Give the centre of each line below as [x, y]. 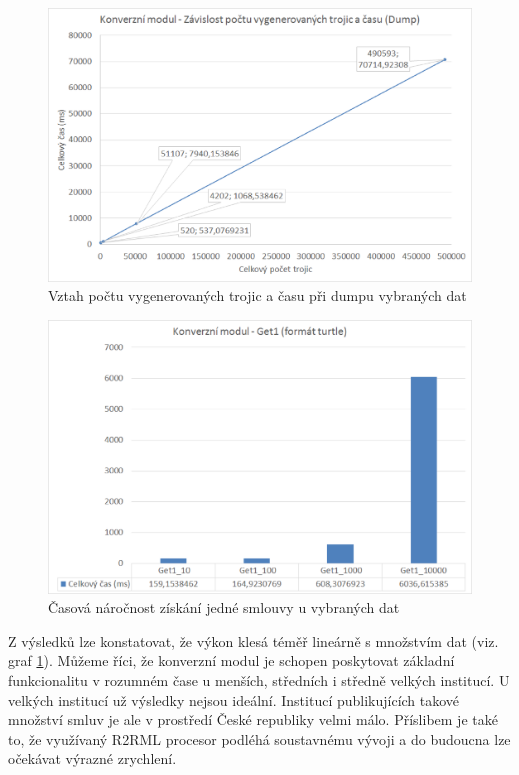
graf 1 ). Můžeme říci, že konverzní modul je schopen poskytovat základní [231, 660]
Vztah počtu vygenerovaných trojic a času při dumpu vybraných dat [257, 295]
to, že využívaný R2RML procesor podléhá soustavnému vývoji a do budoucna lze [259, 738]
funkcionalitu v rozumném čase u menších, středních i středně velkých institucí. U [259, 679]
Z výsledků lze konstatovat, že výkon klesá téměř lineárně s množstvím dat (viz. [253, 640]
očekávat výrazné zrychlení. [92, 758]
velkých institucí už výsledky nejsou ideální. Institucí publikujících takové [234, 699]
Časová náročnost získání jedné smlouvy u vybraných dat [224, 607]
